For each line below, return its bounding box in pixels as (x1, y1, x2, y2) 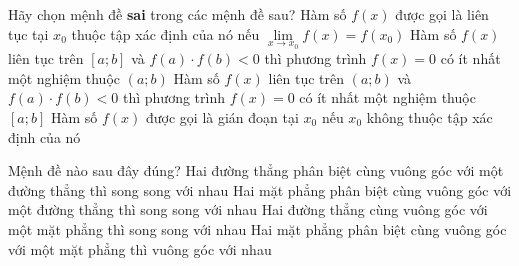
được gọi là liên (395, 4, 489, 24)
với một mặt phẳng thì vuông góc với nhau (8, 238, 272, 259)
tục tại (8, 23, 49, 44)
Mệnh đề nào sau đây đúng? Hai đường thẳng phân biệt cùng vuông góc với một (8, 160, 504, 181)
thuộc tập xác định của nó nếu (71, 23, 260, 44)
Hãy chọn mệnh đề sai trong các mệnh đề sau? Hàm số (8, 4, 347, 24)
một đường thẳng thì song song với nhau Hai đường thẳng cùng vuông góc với (8, 199, 488, 220)
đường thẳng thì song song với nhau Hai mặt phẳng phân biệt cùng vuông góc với (8, 179, 512, 200)
